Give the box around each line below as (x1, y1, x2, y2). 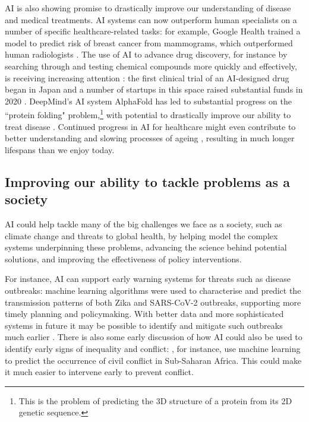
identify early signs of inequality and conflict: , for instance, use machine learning (5, 342, 301, 354)
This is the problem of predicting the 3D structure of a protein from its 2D (18, 394, 292, 407)
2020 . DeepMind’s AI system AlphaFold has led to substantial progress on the (5, 94, 292, 107)
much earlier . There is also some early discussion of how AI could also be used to (5, 331, 302, 343)
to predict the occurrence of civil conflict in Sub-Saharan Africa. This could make (5, 354, 302, 366)
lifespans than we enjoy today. (5, 143, 115, 156)
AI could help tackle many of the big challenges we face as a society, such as (5, 217, 282, 230)
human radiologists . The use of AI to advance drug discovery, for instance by (5, 48, 288, 61)
